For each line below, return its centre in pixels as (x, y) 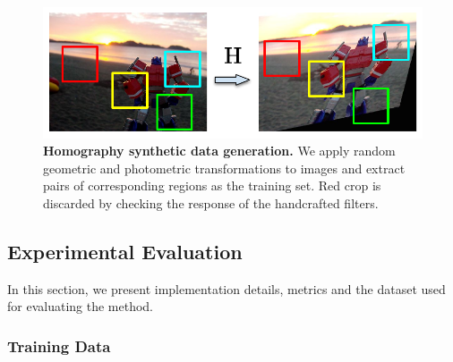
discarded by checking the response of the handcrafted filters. (211, 203)
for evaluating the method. (81, 306)
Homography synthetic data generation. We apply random (219, 151)
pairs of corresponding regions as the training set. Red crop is (212, 185)
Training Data (59, 345)
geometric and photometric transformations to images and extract (224, 168)
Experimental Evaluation (125, 252)
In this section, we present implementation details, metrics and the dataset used (226, 288)
